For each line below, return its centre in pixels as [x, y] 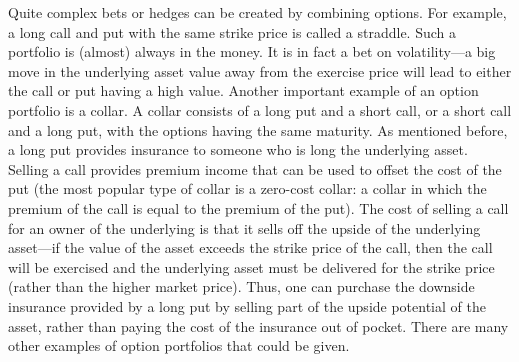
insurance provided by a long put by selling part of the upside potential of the [247, 305]
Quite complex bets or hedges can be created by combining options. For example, [257, 12]
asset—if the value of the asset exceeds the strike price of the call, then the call [250, 247]
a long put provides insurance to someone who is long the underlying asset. [238, 149]
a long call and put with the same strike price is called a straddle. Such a [232, 31]
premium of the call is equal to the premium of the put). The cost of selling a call [258, 207]
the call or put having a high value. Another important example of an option [243, 90]
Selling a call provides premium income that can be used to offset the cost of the [255, 168]
